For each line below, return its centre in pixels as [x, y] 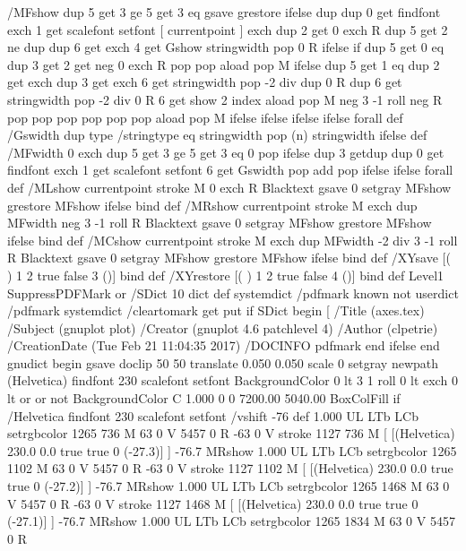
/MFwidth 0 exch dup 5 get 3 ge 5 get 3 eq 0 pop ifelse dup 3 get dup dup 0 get [226, 152]
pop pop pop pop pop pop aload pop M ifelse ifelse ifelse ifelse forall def [205, 117]
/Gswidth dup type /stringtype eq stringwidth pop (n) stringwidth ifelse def [217, 135]
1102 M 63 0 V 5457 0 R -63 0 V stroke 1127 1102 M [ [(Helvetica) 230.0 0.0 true [230, 468]
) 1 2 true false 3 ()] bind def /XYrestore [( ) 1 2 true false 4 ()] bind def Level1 [226, 275]
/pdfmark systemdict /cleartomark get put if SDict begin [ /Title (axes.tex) [216, 310]
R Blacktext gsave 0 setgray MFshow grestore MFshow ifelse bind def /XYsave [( [229, 258]
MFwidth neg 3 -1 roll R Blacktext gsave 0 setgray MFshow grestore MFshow [220, 223]
